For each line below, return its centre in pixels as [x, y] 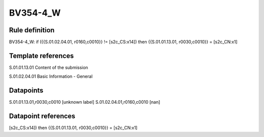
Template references [42, 56]
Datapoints [26, 91]
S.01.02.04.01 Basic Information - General [51, 76]
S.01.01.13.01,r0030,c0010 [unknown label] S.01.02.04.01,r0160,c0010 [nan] [85, 102]
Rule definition [32, 30]
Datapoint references [42, 116]
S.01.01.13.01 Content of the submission [48, 67]
